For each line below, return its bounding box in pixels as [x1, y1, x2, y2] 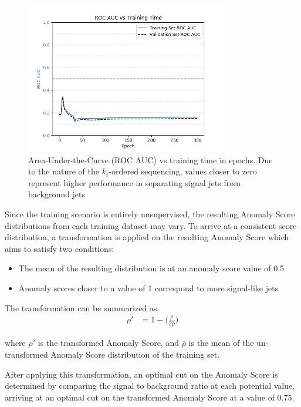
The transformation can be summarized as [5, 301, 157, 314]
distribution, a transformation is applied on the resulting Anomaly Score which [5, 231, 289, 243]
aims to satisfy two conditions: [5, 242, 114, 254]
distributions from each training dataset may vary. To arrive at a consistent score [5, 219, 297, 231]
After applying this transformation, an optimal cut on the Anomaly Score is [5, 368, 278, 380]
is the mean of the [188, 337, 254, 349]
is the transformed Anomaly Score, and [38, 337, 179, 349]
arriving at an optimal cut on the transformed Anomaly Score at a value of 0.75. [5, 391, 295, 403]
